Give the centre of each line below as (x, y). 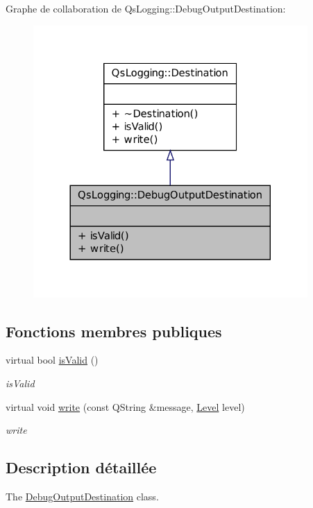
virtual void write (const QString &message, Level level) (125, 406)
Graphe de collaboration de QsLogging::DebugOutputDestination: (146, 8)
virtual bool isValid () (52, 360)
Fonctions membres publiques (114, 331)
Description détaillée (81, 467)
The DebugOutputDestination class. (82, 497)
